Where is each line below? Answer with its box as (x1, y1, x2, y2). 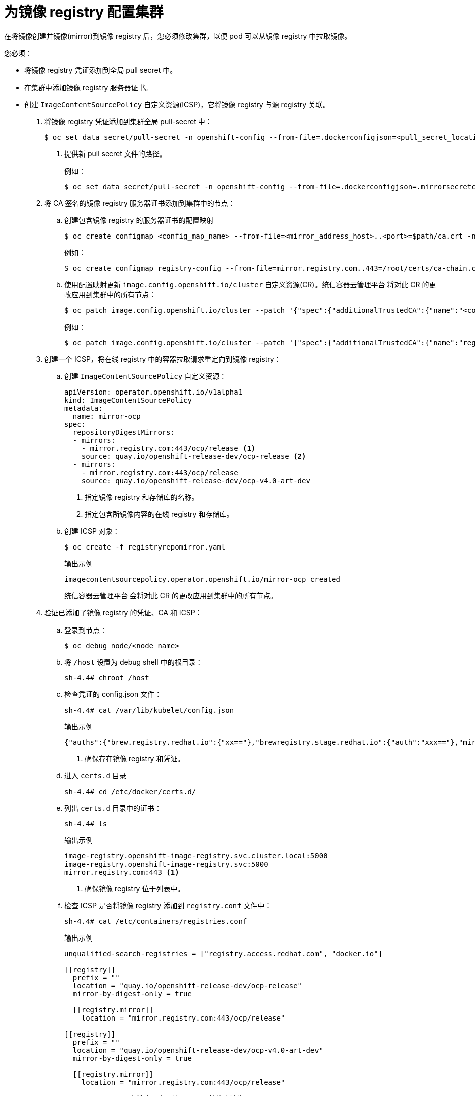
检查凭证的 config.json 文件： (64, 689, 162, 698)
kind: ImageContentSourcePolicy (64, 396, 192, 404)
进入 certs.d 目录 (64, 771, 126, 780)
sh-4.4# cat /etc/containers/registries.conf (64, 917, 247, 925)
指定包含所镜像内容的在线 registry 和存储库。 (85, 509, 234, 518)
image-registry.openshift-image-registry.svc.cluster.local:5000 (64, 851, 328, 860)
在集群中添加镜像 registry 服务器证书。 (24, 83, 152, 92)
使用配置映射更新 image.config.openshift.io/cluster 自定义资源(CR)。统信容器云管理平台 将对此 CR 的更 (64, 280, 436, 289)
